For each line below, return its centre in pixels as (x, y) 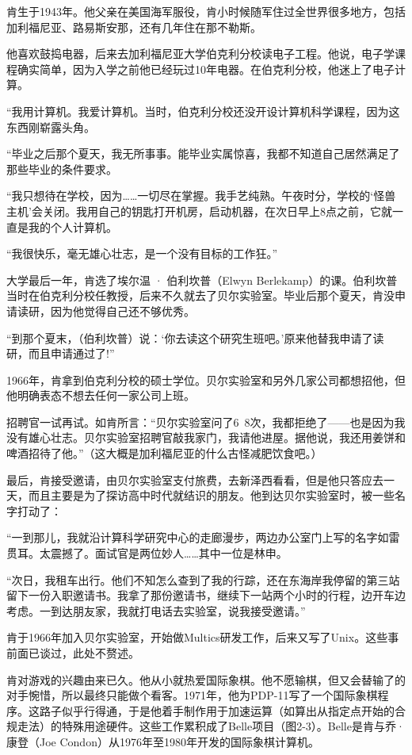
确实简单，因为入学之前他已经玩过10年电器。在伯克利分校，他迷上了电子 (206, 69)
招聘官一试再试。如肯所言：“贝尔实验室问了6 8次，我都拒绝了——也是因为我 (206, 422)
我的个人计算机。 (72, 226)
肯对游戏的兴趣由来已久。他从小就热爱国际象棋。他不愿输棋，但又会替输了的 (206, 679)
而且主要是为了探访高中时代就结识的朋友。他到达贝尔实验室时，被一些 (211, 495)
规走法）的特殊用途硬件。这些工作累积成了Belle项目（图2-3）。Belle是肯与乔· (206, 726)
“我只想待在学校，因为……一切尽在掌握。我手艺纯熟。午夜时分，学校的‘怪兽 (201, 195)
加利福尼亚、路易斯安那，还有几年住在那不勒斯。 (134, 27)
